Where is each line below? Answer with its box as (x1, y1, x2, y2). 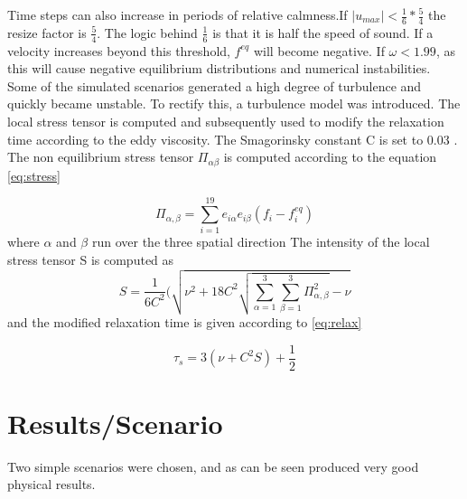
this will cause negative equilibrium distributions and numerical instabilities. (7, 59, 431, 78)
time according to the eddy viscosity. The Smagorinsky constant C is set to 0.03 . (7, 129, 458, 148)
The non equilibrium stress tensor (7, 147, 194, 166)
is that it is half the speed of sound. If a (212, 23, 434, 42)
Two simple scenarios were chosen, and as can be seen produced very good (7, 457, 419, 475)
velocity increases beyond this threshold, (7, 41, 230, 60)
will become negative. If (253, 41, 385, 60)
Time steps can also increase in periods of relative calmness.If (7, 5, 348, 24)
